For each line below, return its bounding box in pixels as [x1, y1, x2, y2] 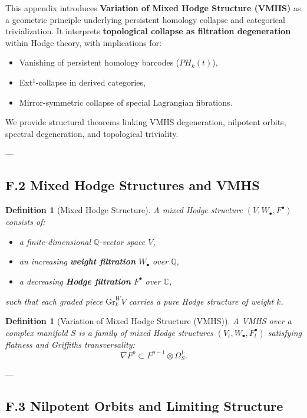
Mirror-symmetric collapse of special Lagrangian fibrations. [19, 96, 233, 108]
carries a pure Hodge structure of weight [128, 295, 274, 307]
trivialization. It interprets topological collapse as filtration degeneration [5, 25, 291, 37]
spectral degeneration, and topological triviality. [5, 127, 179, 139]
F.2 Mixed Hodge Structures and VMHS [5, 176, 260, 194]
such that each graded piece [5, 295, 103, 307]
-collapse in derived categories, [35, 76, 146, 88]
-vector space [99, 235, 146, 247]
